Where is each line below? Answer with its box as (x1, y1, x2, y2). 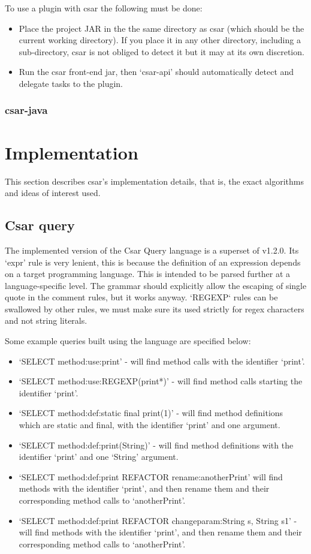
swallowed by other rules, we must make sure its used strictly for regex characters (5, 302, 304, 315)
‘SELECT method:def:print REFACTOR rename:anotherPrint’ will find (19, 470, 283, 483)
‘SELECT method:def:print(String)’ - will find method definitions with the (19, 438, 294, 451)
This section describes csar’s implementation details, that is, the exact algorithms (5, 174, 304, 187)
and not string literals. (5, 314, 87, 327)
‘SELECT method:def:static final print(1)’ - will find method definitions (19, 407, 283, 419)
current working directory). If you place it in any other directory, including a (19, 34, 301, 46)
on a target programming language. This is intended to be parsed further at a (5, 267, 291, 280)
